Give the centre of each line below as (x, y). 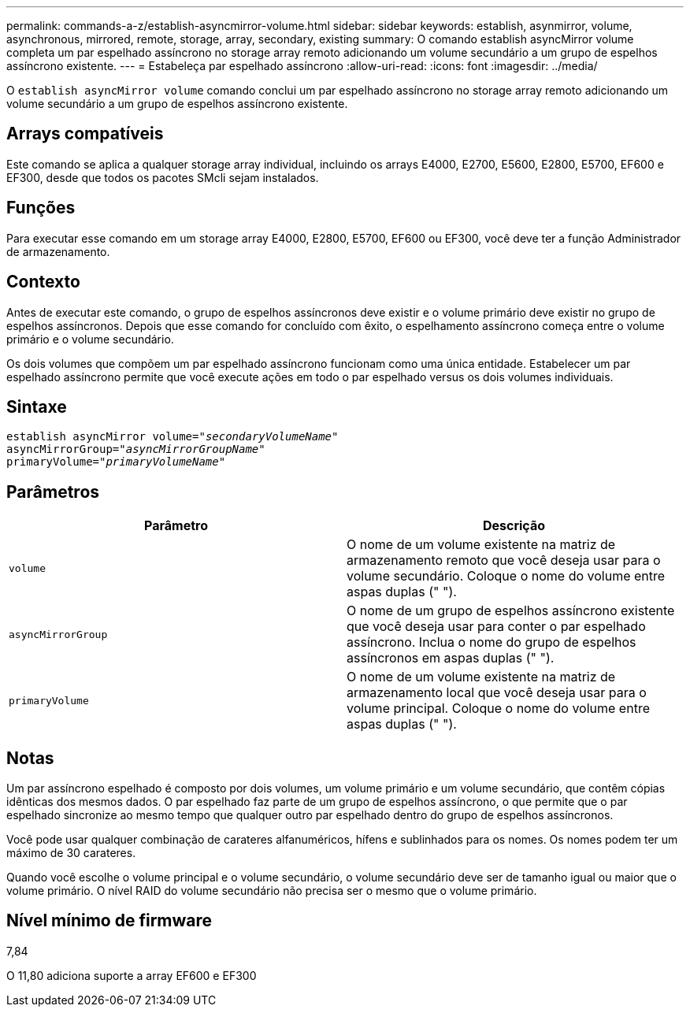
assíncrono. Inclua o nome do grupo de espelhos (492, 642)
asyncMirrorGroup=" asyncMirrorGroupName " (136, 449)
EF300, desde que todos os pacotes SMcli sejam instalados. (163, 177)
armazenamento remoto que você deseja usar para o (504, 560)
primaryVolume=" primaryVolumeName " (116, 462)
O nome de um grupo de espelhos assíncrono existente (511, 611)
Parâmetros (53, 492)
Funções (41, 208)
